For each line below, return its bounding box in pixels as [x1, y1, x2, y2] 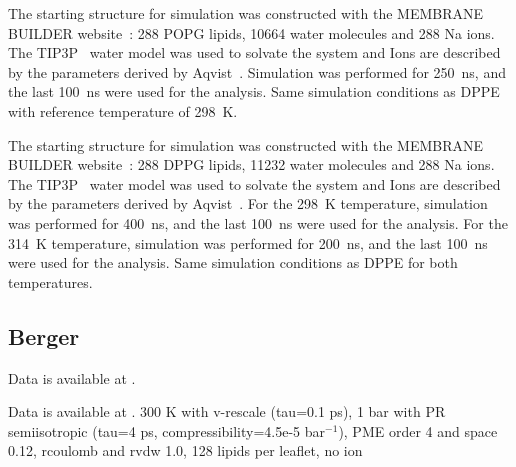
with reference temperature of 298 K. [8, 100, 238, 121]
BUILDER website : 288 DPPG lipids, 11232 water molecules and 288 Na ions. [8, 154, 495, 175]
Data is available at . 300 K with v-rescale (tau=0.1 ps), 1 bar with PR [8, 401, 446, 422]
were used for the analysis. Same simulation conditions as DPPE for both [8, 252, 458, 273]
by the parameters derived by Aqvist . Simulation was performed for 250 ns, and [8, 61, 506, 82]
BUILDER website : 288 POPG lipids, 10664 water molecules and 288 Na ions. [8, 22, 495, 43]
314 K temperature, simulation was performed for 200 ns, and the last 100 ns [8, 232, 488, 253]
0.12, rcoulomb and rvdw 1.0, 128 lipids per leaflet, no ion [8, 440, 363, 461]
